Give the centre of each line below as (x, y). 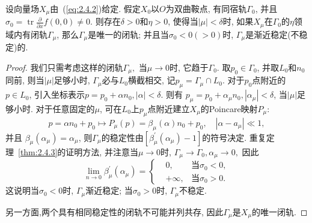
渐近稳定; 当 (109, 190)
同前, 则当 (25, 80)
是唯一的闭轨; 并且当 (128, 34)
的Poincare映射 (229, 109)
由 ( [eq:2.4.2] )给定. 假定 (95, 8)
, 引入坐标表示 (57, 94)
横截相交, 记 (151, 80)
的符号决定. (225, 137)
